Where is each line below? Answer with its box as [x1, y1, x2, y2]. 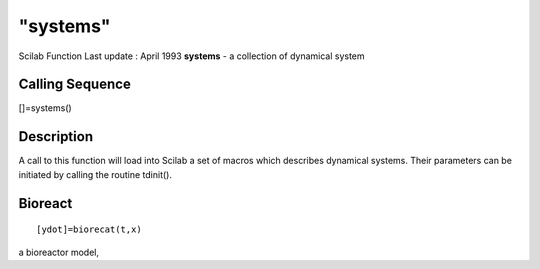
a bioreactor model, [18, 246, 100, 258]
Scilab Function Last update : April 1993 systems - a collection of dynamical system [18, 50, 365, 62]
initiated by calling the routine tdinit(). [18, 168, 172, 180]
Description [18, 128, 94, 145]
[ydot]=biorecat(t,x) [36, 224, 142, 235]
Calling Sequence [18, 76, 132, 93]
